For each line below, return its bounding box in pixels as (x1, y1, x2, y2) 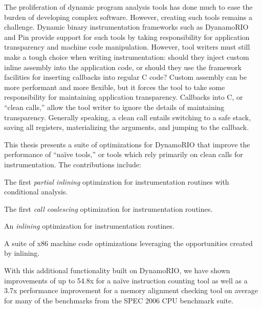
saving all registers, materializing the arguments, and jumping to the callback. (4, 122, 249, 133)
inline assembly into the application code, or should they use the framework (4, 61, 242, 72)
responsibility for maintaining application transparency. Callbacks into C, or (4, 92, 243, 102)
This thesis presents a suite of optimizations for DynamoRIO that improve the (4, 139, 250, 149)
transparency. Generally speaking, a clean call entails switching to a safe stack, (4, 112, 251, 122)
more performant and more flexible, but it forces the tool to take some (4, 81, 225, 92)
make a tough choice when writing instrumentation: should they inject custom (4, 51, 249, 62)
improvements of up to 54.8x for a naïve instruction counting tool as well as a (4, 275, 248, 285)
